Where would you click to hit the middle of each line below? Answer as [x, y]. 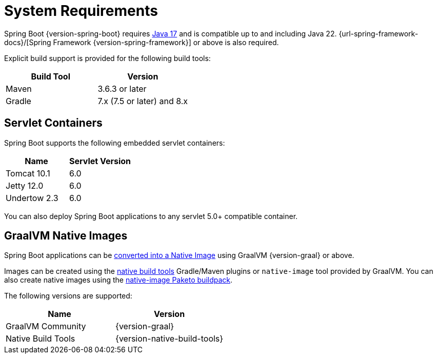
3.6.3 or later [122, 88]
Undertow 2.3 [32, 198]
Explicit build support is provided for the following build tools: [107, 58]
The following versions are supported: [68, 296]
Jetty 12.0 [25, 185]
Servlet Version [100, 161]
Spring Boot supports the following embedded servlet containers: [115, 143]
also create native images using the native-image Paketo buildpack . [118, 280]
